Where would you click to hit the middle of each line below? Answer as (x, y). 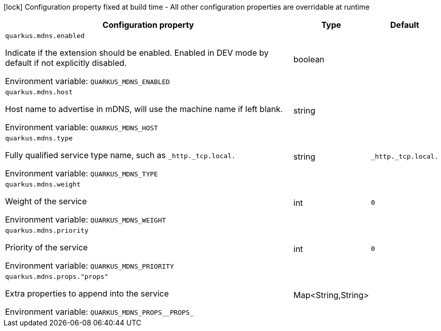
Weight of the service (46, 201)
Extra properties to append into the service (87, 293)
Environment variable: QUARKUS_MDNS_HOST (82, 127)
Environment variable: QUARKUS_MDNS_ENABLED (88, 81)
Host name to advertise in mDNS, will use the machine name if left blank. (144, 109)
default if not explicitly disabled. (66, 63)
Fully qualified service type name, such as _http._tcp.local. (121, 155)
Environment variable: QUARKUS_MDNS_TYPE (82, 173)
